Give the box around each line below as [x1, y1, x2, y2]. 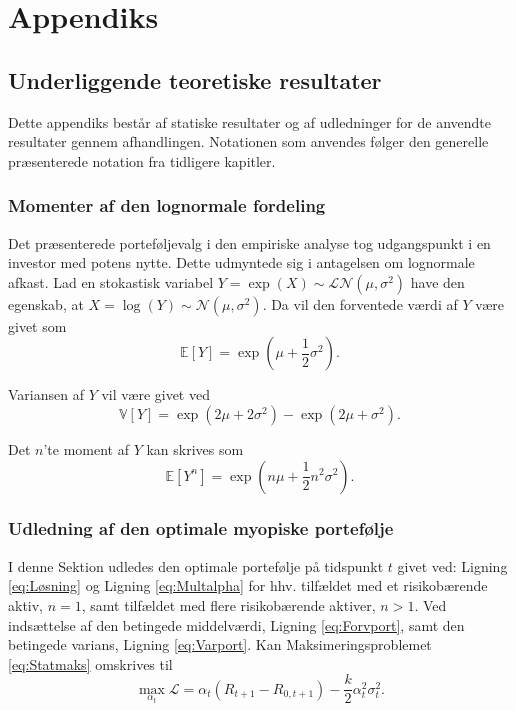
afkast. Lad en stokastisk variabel [8, 271, 214, 292]
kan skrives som [146, 438, 244, 459]
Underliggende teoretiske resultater [8, 64, 382, 95]
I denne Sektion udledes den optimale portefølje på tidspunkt [8, 555, 384, 576]
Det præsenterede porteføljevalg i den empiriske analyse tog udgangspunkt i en [8, 232, 491, 253]
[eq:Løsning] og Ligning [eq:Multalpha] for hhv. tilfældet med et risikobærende [8, 575, 488, 596]
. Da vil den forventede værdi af [262, 293, 458, 314]
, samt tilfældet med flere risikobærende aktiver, [81, 594, 376, 615]
